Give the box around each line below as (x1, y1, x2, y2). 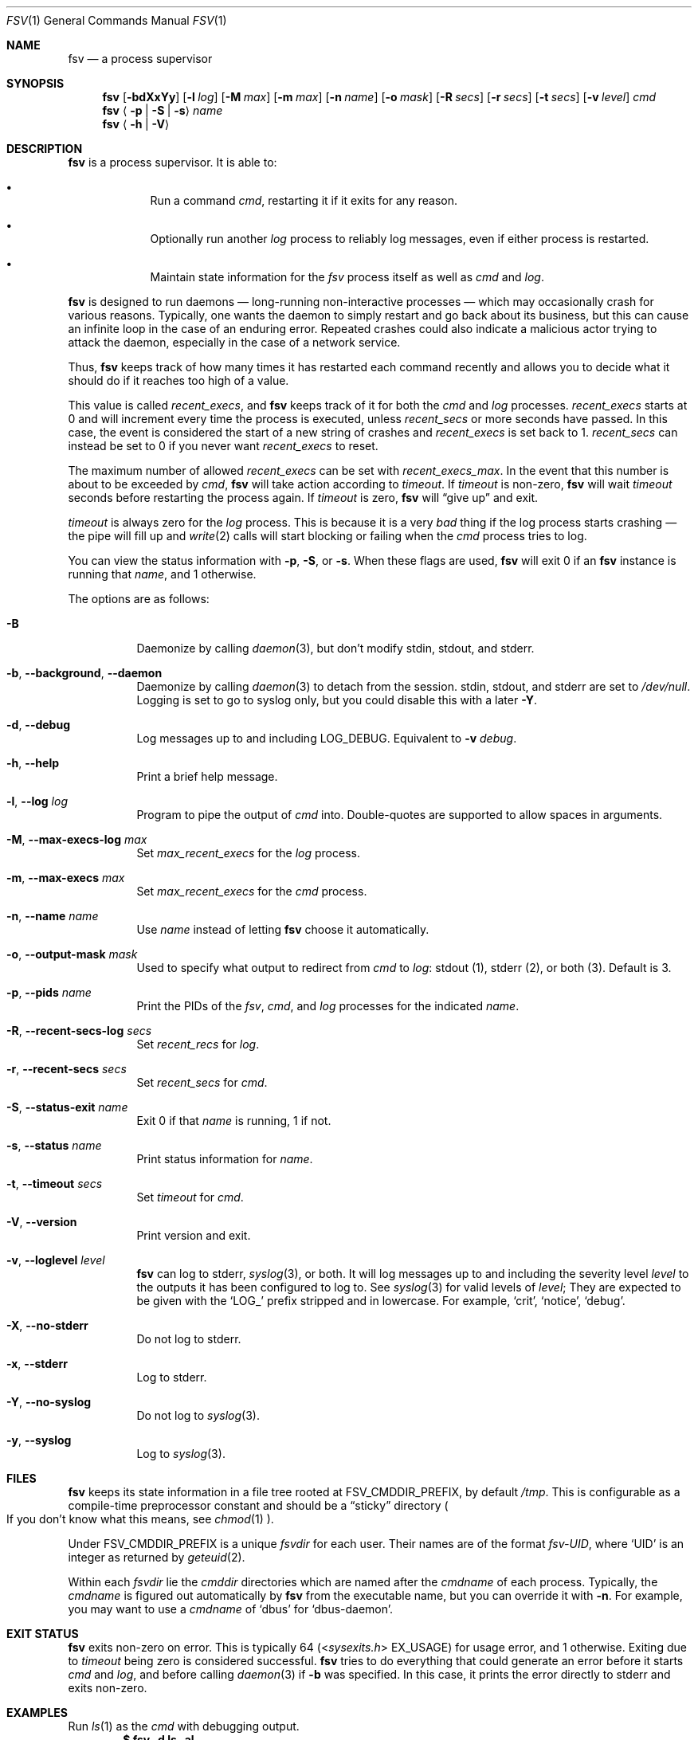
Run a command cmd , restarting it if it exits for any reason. (150, 194, 458, 207)
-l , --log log (6, 794, 68, 808)
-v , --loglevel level (6, 1253, 105, 1267)
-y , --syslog (6, 1433, 72, 1447)
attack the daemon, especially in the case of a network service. (68, 335, 401, 349)
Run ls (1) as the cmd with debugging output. (68, 1719, 300, 1733)
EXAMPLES (6, 1706, 68, 1719)
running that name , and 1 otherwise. (68, 567, 257, 581)
